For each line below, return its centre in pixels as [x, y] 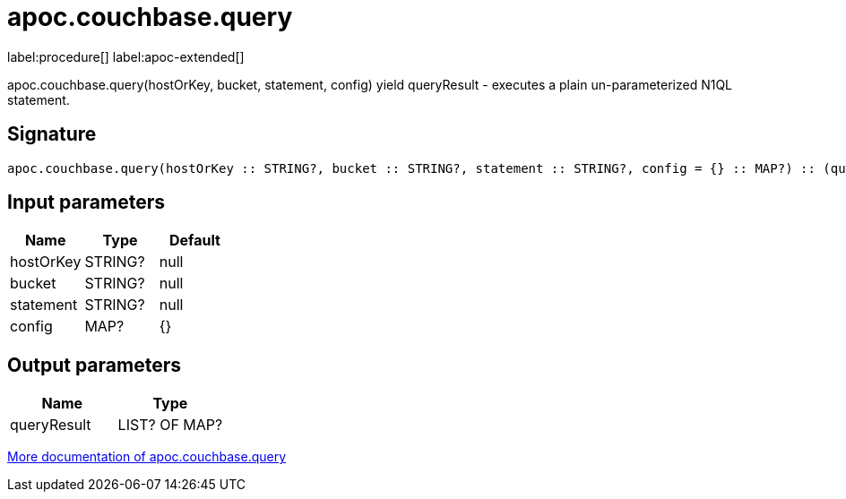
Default [195, 241]
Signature [52, 134]
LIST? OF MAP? [170, 425]
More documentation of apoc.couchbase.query [147, 457]
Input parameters [86, 202]
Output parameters [94, 365]
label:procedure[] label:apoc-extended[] [126, 56]
